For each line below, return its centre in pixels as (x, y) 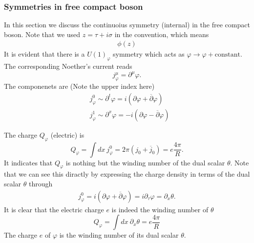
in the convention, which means (162, 34)
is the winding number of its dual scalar (119, 235)
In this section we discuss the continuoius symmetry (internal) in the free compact (127, 25)
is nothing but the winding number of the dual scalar (145, 162)
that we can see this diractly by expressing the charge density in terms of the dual (127, 174)
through (41, 183)
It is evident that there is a (44, 54)
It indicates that (28, 162)
